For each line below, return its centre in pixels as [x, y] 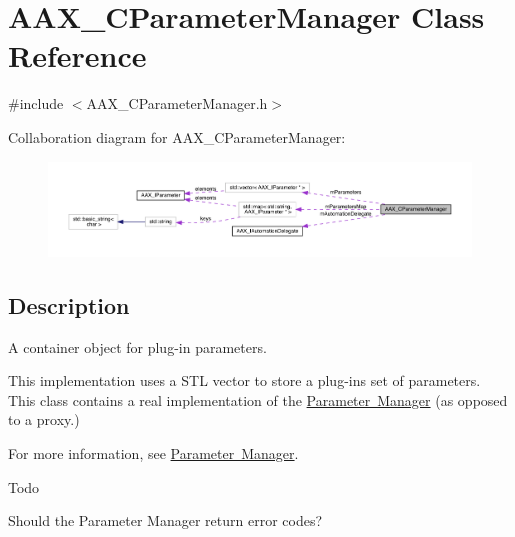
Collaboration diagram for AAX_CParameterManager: [177, 136]
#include [36, 103]
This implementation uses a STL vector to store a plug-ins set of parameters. [244, 380]
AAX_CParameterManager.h [177, 103]
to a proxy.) [44, 419]
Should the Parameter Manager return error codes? [165, 520]
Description [69, 304]
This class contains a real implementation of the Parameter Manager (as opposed [258, 399]
